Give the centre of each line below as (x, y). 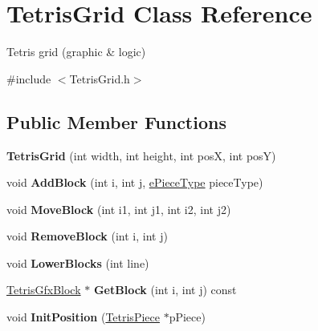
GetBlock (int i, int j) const (165, 290)
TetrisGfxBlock (44, 290)
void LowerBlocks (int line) (78, 262)
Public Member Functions (116, 121)
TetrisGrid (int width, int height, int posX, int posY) (141, 155)
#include (29, 78)
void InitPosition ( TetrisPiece (83, 317)
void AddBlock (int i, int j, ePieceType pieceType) (135, 182)
